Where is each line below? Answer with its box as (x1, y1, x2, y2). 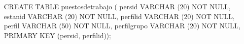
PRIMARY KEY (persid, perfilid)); (4, 30, 111, 40)
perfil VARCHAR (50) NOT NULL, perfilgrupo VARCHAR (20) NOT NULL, (4, 21, 241, 31)
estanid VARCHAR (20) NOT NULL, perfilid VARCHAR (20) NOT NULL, (4, 11, 235, 21)
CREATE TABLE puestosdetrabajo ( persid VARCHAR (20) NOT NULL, (4, 1, 231, 11)
